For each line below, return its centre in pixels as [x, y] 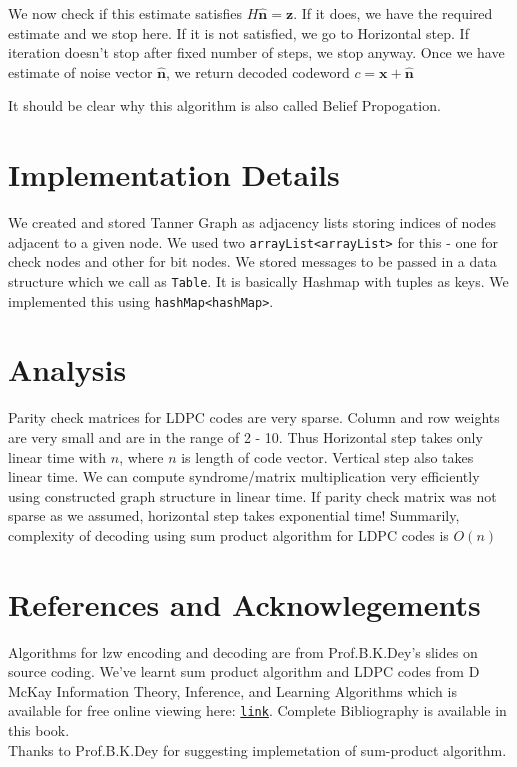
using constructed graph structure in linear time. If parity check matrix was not [252, 495]
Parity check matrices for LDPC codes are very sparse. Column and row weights [254, 417]
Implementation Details [174, 174]
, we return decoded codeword [258, 71]
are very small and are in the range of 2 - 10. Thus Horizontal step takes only [245, 436]
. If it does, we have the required [393, 13]
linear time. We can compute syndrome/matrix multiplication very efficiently [244, 476]
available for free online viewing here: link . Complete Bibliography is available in [257, 710]
